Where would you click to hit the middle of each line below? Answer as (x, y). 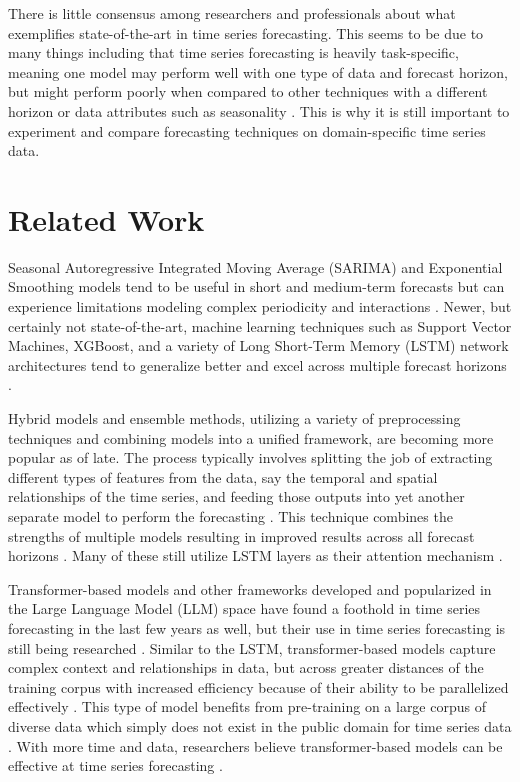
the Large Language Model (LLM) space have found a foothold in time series (244, 608)
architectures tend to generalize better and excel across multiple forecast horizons (257, 364)
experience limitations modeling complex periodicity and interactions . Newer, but (260, 306)
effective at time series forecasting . (115, 765)
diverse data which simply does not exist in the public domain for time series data (260, 725)
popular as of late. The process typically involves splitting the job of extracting (250, 457)
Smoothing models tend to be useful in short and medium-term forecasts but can (256, 286)
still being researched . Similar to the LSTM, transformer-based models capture (252, 647)
